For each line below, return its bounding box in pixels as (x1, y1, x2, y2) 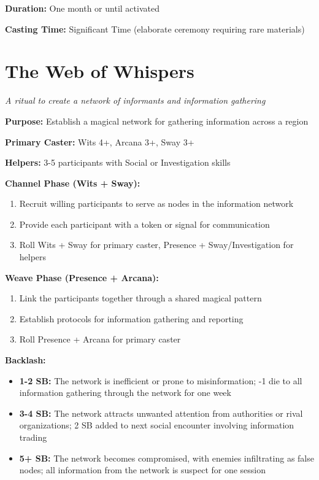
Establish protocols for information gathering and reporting (19, 312, 244, 325)
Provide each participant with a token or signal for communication (19, 217, 270, 230)
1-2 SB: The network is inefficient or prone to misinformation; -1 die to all (19, 374, 302, 387)
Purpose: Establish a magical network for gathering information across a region (5, 114, 309, 127)
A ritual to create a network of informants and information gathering (5, 94, 266, 107)
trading (19, 431, 47, 443)
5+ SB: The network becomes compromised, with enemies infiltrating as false (19, 451, 314, 464)
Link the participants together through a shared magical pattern (19, 292, 262, 304)
